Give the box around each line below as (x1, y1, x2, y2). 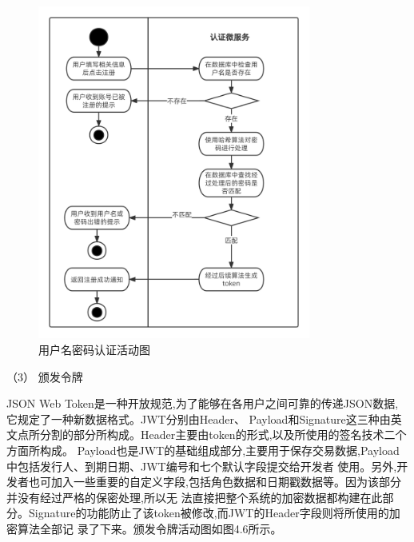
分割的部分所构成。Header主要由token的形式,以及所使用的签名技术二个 (39, 426, 407, 443)
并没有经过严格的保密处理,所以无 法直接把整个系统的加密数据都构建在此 (6, 488, 383, 505)
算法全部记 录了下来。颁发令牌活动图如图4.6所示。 (17, 520, 282, 536)
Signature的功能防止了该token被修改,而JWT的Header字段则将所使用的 (28, 504, 389, 521)
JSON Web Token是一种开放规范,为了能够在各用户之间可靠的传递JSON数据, (6, 395, 399, 412)
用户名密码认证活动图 (38, 341, 150, 358)
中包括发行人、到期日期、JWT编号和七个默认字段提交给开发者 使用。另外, (6, 457, 397, 474)
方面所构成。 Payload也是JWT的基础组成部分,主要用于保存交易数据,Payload (6, 442, 400, 459)
